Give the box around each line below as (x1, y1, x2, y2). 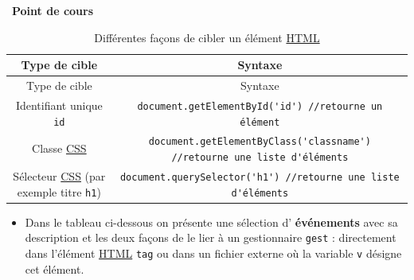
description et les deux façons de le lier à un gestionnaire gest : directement (25, 229, 396, 246)
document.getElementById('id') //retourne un (137, 100, 383, 112)
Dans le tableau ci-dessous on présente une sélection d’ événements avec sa (25, 213, 398, 230)
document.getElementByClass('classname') (148, 136, 371, 148)
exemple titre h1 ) (17, 183, 101, 200)
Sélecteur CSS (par (13, 168, 106, 185)
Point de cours (12, 2, 94, 18)
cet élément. (25, 260, 84, 277)
